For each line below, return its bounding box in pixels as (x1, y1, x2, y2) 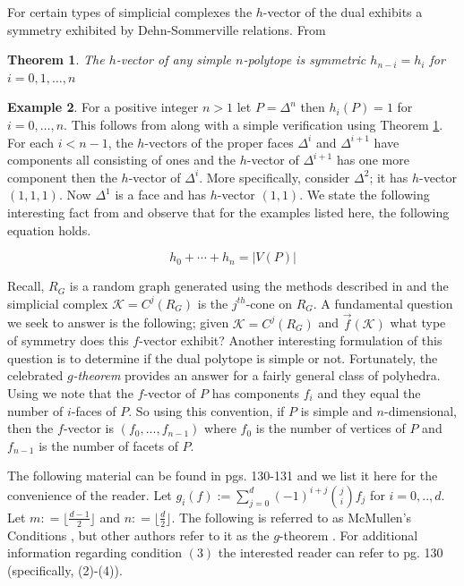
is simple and (300, 401, 373, 420)
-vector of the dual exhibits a (262, 3, 423, 21)
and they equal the (317, 383, 421, 402)
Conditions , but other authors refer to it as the (7, 525, 270, 544)
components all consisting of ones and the (7, 150, 236, 169)
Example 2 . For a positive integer (7, 98, 199, 116)
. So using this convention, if (128, 401, 285, 420)
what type (390, 313, 446, 332)
